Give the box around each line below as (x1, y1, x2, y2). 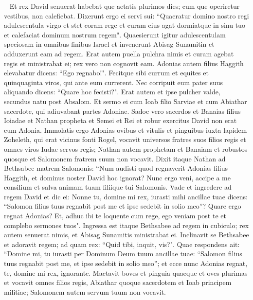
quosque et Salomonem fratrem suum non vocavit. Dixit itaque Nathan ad (4, 153, 226, 163)
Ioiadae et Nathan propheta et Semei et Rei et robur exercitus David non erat (4, 115, 237, 125)
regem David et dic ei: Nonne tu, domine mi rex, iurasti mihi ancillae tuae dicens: (4, 191, 248, 201)
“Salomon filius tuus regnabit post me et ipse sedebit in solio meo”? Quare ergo (4, 201, 241, 211)
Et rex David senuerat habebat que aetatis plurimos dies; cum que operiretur (9, 1, 240, 11)
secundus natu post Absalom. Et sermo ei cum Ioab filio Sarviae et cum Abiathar (4, 96, 247, 106)
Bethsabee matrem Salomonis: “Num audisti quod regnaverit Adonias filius (4, 163, 228, 173)
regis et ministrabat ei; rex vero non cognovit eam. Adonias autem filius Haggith (4, 58, 244, 68)
